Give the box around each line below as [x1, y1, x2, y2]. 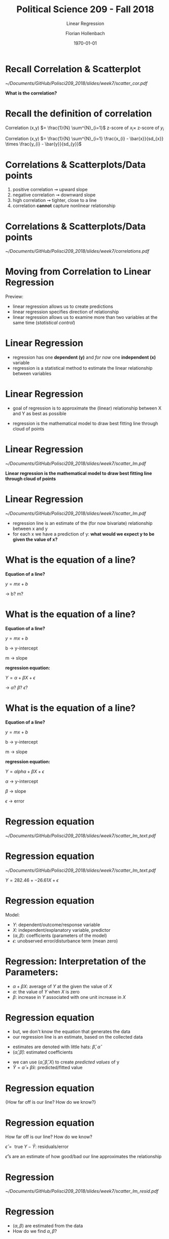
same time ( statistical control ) [12, 319, 75, 326]
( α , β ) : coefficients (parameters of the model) [12, 932, 108, 938]
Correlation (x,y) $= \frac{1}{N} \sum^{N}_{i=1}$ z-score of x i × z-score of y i [5, 125, 164, 132]
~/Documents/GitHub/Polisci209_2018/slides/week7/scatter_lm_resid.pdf [5, 1188, 159, 1194]
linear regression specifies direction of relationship [12, 309, 119, 315]
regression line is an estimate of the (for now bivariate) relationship [12, 520, 153, 526]
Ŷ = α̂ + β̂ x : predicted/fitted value [12, 1065, 83, 1071]
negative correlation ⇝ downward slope [12, 192, 96, 198]
